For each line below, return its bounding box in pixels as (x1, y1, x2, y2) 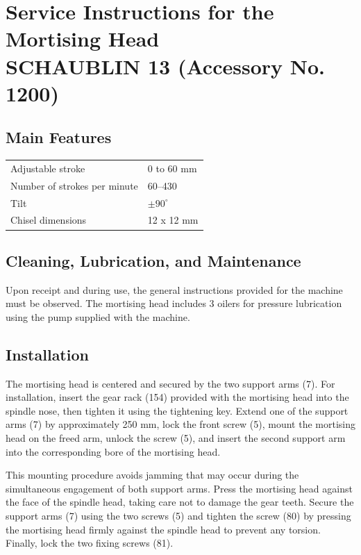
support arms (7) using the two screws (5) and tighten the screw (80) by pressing (6, 508, 351, 523)
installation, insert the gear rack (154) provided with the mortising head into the (6, 390, 349, 404)
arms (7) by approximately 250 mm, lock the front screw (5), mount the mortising (6, 417, 356, 431)
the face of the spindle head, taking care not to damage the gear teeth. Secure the (6, 495, 354, 509)
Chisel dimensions (10, 213, 87, 227)
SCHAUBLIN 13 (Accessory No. (6, 51, 325, 80)
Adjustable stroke (10, 160, 85, 175)
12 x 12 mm (147, 213, 199, 227)
